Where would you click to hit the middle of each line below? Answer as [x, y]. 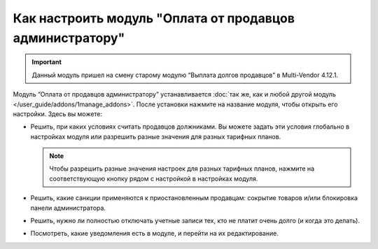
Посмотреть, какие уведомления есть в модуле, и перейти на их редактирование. [155, 234]
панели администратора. [68, 208]
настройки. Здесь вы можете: [58, 114]
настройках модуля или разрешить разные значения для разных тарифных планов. [156, 136]
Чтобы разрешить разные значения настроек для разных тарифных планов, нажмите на [182, 169]
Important [47, 62]
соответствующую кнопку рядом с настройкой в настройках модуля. [154, 178]
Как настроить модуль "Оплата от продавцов [154, 18]
